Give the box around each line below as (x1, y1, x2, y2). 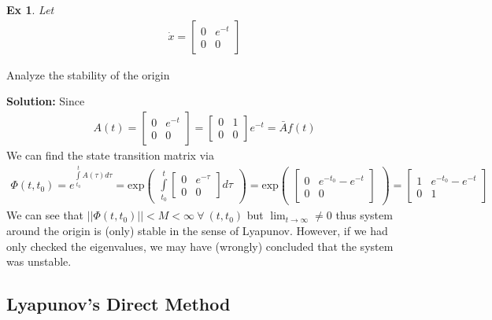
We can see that (6, 207, 84, 223)
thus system (335, 207, 393, 223)
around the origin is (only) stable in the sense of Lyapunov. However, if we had (6, 222, 388, 238)
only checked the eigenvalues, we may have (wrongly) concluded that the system (6, 237, 394, 254)
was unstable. (6, 253, 72, 270)
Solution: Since (6, 93, 85, 109)
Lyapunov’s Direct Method (6, 292, 231, 316)
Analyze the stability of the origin (6, 66, 170, 83)
